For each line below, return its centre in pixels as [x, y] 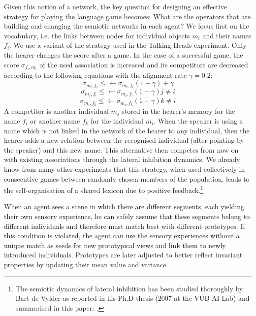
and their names [227, 35]
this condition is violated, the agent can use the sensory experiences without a [122, 236]
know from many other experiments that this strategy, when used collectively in [125, 169]
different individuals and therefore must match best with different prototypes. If [125, 226]
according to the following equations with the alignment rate [96, 75]
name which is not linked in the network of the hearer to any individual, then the [127, 130]
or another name [55, 120]
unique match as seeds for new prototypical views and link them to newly [115, 245]
